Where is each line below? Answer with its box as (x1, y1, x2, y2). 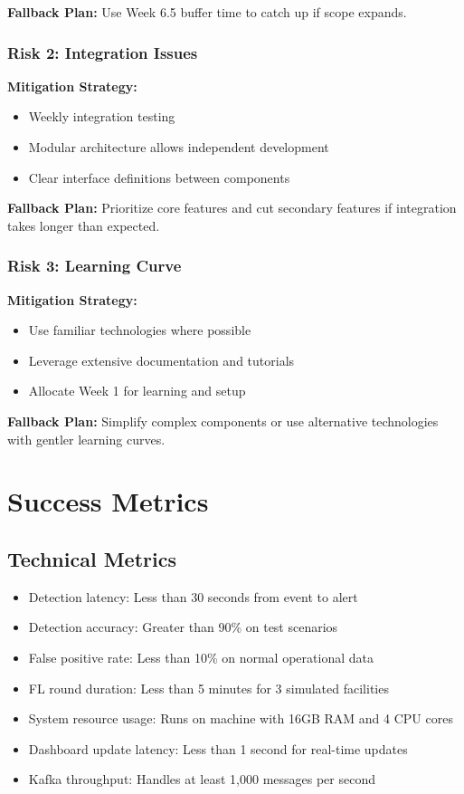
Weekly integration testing (28, 107, 175, 126)
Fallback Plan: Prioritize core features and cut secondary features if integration (7, 198, 457, 217)
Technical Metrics (7, 544, 176, 572)
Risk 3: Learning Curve (7, 254, 182, 277)
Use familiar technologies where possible (28, 320, 251, 340)
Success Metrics (7, 483, 209, 520)
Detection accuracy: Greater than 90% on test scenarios (28, 617, 338, 636)
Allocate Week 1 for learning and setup (28, 381, 246, 400)
